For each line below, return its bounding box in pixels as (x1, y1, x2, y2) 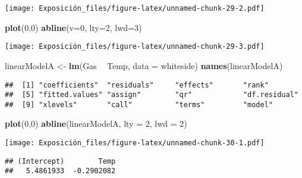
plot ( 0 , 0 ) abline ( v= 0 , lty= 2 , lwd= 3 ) (5, 21, 142, 33)
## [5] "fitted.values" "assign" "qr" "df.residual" (5, 90, 298, 99)
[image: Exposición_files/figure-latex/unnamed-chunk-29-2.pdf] (5, 4, 265, 13)
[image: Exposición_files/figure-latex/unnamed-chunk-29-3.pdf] (5, 42, 265, 51)
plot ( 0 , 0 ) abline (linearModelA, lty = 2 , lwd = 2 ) (5, 117, 187, 130)
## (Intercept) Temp (5, 157, 116, 165)
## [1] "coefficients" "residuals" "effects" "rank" (5, 80, 269, 89)
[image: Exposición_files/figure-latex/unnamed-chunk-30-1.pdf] (5, 139, 265, 148)
